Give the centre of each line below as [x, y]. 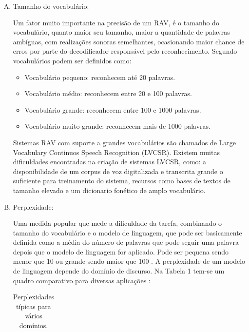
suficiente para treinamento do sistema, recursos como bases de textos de [122, 181]
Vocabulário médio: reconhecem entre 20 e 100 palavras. [108, 93]
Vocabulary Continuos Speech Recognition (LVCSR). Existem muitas [116, 152]
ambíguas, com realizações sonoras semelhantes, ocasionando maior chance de [129, 41]
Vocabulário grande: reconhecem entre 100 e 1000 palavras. [113, 109]
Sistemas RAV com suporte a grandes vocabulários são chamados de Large [124, 142]
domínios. [34, 325]
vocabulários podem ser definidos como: [72, 60]
